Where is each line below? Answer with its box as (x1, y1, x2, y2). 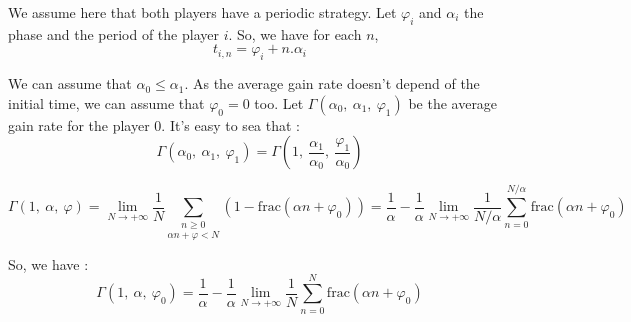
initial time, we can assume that (8, 92, 205, 113)
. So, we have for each (228, 23, 362, 44)
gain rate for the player (8, 114, 150, 135)
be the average (408, 92, 498, 113)
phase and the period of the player (8, 23, 219, 44)
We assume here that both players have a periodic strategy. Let (8, 2, 397, 22)
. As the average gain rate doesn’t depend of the (184, 73, 480, 94)
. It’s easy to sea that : (161, 114, 300, 135)
